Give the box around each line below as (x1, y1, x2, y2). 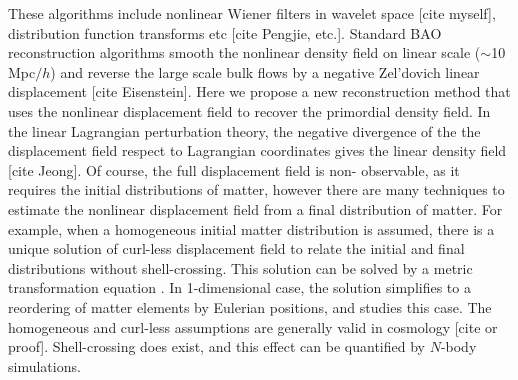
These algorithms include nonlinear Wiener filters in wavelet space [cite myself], (8, 3, 496, 23)
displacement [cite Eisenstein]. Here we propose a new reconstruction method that (8, 81, 511, 102)
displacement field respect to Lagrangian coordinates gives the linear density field (8, 140, 507, 161)
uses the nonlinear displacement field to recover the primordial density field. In (8, 100, 491, 121)
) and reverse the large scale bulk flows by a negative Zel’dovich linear (50, 61, 480, 82)
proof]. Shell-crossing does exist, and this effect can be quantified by (8, 336, 425, 357)
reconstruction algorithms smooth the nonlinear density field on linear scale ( (8, 42, 481, 63)
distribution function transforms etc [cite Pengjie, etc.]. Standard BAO (8, 22, 442, 43)
